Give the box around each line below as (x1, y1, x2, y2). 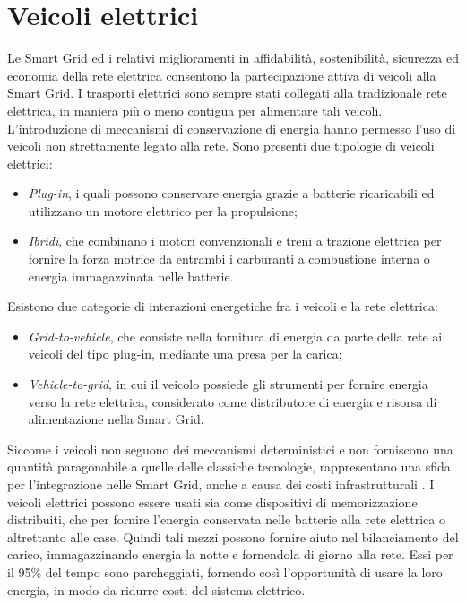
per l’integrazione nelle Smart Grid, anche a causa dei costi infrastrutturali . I (7, 475, 435, 493)
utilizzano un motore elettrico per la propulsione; (28, 201, 298, 220)
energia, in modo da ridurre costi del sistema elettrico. (7, 580, 306, 599)
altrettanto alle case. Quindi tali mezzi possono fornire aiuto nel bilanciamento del (7, 527, 459, 546)
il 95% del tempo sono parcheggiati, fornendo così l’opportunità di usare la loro (7, 562, 443, 581)
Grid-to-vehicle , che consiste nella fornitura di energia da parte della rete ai (28, 326, 443, 345)
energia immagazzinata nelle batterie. (28, 266, 234, 285)
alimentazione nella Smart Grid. (28, 410, 204, 428)
